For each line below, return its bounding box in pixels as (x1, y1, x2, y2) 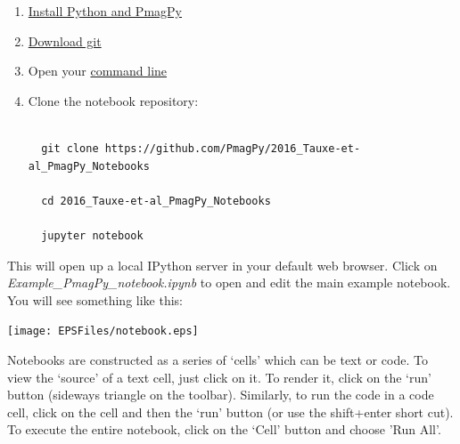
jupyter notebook (41, 229, 144, 242)
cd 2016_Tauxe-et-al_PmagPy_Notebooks (41, 194, 271, 207)
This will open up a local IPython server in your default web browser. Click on (7, 255, 438, 274)
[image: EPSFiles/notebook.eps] (7, 325, 199, 338)
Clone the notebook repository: (28, 91, 199, 109)
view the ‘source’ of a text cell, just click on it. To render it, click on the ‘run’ (7, 367, 431, 386)
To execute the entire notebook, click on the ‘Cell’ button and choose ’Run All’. (7, 420, 441, 439)
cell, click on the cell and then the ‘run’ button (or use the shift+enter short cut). (7, 402, 454, 421)
